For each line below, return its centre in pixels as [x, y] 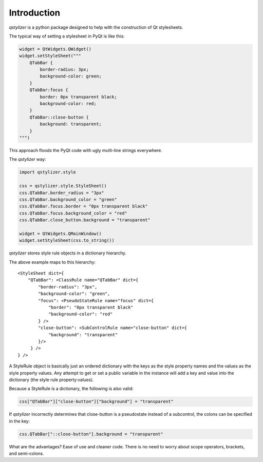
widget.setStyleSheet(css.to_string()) [67, 241]
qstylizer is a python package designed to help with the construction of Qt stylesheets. [96, 27]
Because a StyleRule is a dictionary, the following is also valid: [71, 389]
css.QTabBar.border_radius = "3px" [62, 193]
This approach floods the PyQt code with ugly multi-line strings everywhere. [86, 150]
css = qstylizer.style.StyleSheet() [63, 186]
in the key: [19, 421]
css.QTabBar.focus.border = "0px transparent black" [84, 206]
